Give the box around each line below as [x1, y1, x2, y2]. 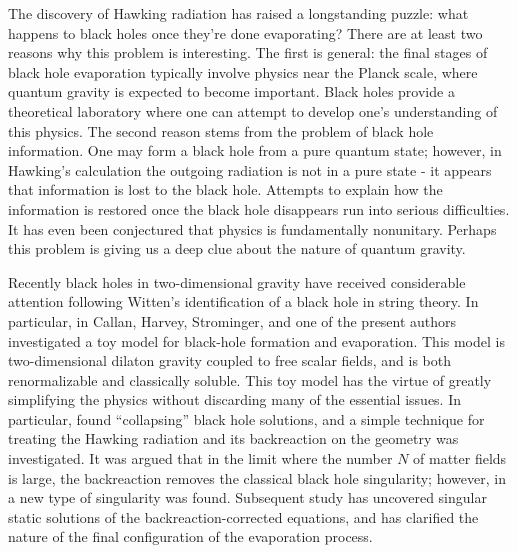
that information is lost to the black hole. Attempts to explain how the [8, 179, 443, 200]
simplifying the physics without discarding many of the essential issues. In [8, 389, 462, 410]
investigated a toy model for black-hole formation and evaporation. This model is [8, 330, 505, 351]
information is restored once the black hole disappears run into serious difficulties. [8, 198, 510, 219]
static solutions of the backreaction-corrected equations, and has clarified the [8, 506, 479, 527]
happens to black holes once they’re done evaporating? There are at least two [8, 22, 483, 43]
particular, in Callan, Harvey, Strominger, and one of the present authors [8, 310, 457, 331]
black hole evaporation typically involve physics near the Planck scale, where [8, 61, 478, 82]
